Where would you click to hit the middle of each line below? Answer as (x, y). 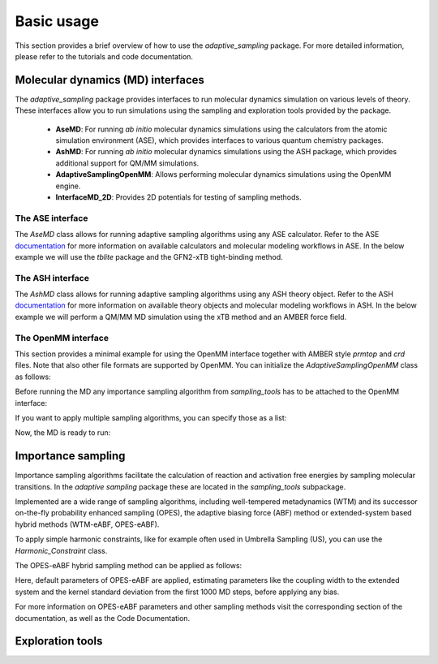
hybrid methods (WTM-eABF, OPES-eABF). (87, 524)
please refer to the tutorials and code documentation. (104, 56)
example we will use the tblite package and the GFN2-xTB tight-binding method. (149, 257)
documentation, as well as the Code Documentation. (103, 618)
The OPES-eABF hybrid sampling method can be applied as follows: (129, 565)
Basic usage (57, 21)
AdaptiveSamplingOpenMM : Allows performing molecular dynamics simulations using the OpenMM (223, 175)
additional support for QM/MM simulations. (127, 163)
